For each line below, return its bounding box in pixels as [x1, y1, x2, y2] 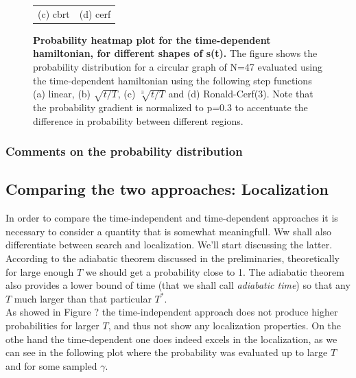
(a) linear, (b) [33, 86, 91, 101]
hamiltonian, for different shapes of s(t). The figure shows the [33, 46, 318, 60]
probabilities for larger [5, 318, 99, 332]
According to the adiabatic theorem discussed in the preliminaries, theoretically [5, 251, 340, 265]
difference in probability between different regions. [33, 113, 244, 128]
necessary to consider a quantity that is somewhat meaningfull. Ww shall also [5, 224, 332, 238]
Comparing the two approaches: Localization [5, 178, 329, 200]
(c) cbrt [38, 6, 70, 21]
